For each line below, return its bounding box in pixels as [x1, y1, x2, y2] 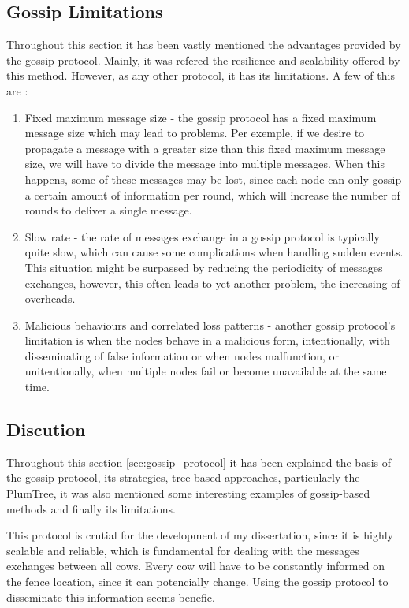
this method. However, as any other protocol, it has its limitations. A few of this [6, 67, 395, 84]
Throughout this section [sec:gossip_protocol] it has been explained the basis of [6, 453, 391, 470]
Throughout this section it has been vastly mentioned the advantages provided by [6, 36, 401, 53]
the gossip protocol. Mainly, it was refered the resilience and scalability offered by [6, 51, 400, 68]
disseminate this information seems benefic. [6, 588, 215, 605]
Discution [6, 417, 86, 442]
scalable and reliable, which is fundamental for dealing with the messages [6, 542, 359, 558]
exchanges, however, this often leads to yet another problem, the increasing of [24, 274, 400, 291]
